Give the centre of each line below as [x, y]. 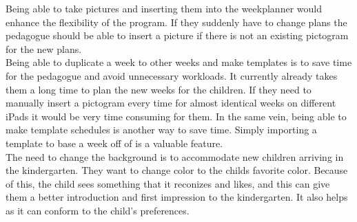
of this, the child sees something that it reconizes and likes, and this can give [168, 183]
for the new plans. [44, 48]
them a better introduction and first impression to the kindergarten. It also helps [177, 197]
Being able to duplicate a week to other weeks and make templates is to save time [179, 62]
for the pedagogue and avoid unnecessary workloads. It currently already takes [172, 75]
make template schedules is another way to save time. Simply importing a [161, 130]
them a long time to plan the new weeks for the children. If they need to [159, 89]
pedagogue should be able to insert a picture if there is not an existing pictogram [177, 35]
